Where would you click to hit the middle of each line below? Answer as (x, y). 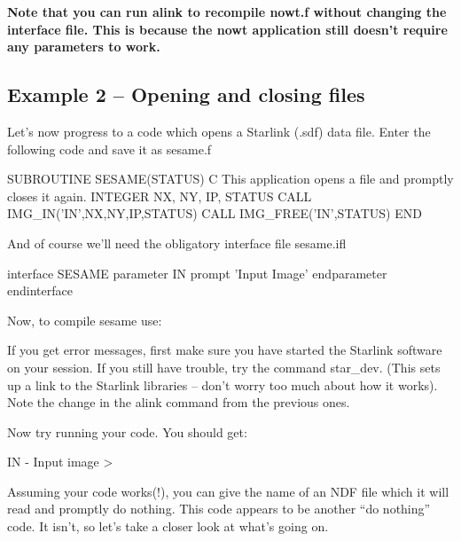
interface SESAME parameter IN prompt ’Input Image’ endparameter (197, 273)
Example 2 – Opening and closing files (186, 94)
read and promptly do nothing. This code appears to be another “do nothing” (219, 509)
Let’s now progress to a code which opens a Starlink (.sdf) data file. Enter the (219, 131)
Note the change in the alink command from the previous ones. (179, 402)
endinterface (40, 290)
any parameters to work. (84, 47)
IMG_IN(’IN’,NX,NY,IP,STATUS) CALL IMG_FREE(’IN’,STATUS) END (215, 213)
